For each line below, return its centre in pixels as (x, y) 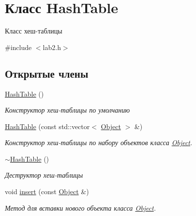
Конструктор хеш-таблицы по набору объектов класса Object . (99, 142)
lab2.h (52, 47)
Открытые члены (47, 73)
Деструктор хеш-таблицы (44, 175)
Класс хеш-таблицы (34, 31)
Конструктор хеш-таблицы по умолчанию (68, 110)
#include (18, 47)
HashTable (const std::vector (47, 126)
